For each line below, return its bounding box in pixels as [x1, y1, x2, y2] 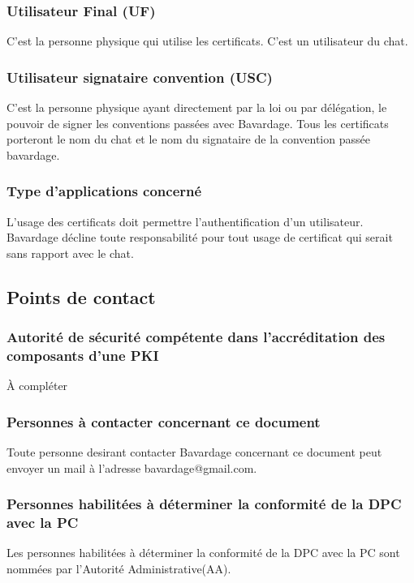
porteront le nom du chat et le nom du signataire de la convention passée [6, 131, 370, 148]
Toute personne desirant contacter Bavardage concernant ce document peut [6, 444, 382, 461]
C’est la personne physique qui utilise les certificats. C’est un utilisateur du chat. [6, 32, 408, 49]
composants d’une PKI [6, 345, 159, 366]
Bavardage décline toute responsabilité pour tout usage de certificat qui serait [6, 229, 393, 246]
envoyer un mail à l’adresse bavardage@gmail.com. [6, 459, 257, 476]
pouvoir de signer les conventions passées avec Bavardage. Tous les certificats [6, 114, 389, 131]
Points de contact [6, 284, 156, 309]
